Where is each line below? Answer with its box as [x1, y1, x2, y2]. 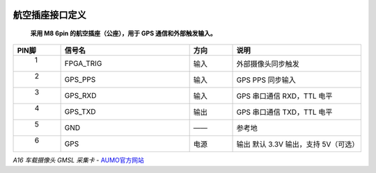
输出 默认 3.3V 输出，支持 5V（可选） [236, 140, 359, 149]
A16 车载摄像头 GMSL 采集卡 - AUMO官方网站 [13, 156, 144, 165]
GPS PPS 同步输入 [236, 75, 296, 85]
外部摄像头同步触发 [236, 59, 299, 69]
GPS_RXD [64, 91, 97, 101]
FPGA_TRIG [64, 59, 102, 69]
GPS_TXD [64, 107, 97, 117]
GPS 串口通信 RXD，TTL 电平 [236, 91, 333, 101]
